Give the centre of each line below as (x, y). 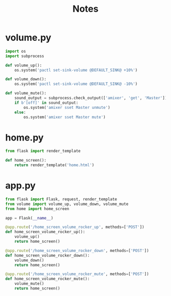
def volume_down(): (26, 79)
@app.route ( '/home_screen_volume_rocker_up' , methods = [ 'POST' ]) (75, 227)
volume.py (28, 38)
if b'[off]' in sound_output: (47, 103)
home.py (25, 137)
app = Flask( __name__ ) (29, 218)
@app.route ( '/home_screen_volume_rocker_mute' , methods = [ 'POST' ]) (77, 274)
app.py (20, 186)
